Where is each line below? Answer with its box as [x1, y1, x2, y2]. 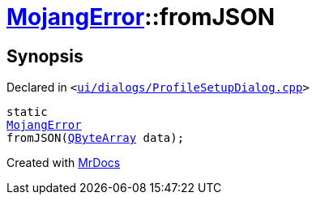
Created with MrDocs [6, 156, 121, 170]
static [6, 105, 48, 119]
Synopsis [6, 45, 83, 66]
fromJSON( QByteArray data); [6, 131, 185, 145]
